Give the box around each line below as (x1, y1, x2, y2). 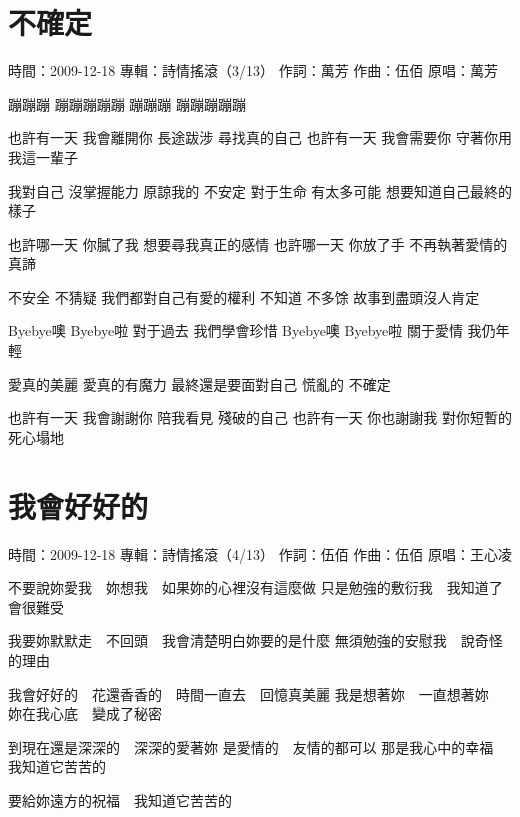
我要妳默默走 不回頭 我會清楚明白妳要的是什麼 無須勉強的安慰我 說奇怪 (8, 630, 503, 651)
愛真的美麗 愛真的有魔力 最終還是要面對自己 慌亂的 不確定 (8, 373, 391, 394)
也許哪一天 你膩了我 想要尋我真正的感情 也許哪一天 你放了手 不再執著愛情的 (8, 233, 508, 254)
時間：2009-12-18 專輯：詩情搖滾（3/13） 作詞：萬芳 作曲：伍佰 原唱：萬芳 (8, 60, 498, 81)
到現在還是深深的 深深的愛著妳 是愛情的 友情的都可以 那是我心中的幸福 (8, 736, 494, 757)
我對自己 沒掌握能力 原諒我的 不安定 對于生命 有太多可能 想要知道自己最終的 (8, 180, 512, 201)
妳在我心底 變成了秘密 (8, 703, 162, 724)
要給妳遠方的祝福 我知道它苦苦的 (8, 789, 232, 810)
